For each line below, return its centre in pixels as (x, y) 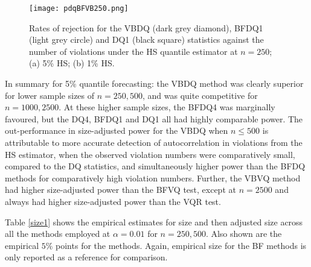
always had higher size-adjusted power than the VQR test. (113, 201)
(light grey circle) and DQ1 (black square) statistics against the (146, 39)
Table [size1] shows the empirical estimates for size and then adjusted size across (154, 221)
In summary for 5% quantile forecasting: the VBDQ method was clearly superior (154, 83)
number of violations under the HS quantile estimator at (133, 51)
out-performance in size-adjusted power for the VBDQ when (117, 130)
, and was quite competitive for (200, 95)
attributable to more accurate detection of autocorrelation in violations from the (154, 142)
